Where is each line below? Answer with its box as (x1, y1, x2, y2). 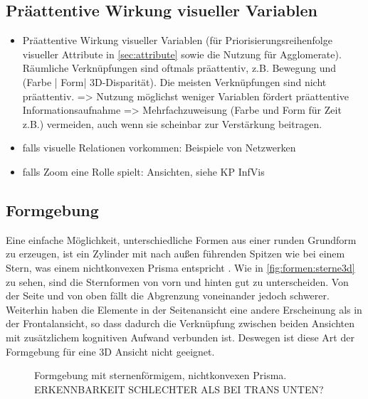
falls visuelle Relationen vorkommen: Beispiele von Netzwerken (22, 140, 296, 155)
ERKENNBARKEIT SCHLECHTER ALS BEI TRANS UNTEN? (34, 381, 324, 396)
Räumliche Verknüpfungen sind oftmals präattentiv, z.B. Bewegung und (22, 60, 337, 75)
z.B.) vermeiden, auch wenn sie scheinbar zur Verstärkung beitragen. (22, 116, 322, 131)
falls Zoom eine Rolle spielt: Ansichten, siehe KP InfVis (22, 164, 265, 179)
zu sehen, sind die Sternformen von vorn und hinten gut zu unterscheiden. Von (6, 274, 349, 289)
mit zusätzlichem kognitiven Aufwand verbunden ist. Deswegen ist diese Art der (6, 329, 354, 344)
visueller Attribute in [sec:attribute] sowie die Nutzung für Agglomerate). (22, 46, 342, 61)
